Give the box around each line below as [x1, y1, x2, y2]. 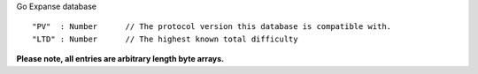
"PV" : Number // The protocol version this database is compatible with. [32, 22, 392, 32]
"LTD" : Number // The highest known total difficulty [32, 33, 298, 44]
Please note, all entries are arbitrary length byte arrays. [16, 54, 225, 64]
